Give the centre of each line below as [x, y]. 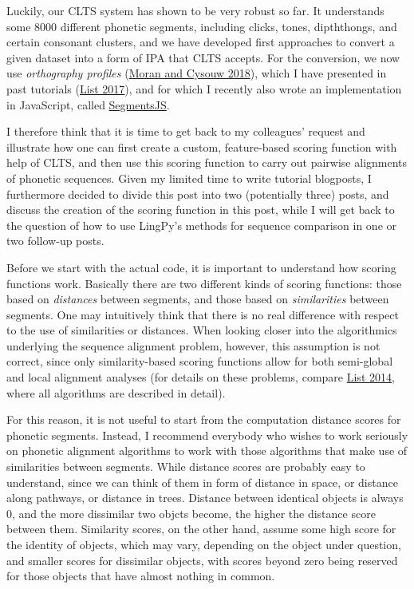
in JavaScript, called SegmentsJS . [88, 104]
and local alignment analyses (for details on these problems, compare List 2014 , [201, 377]
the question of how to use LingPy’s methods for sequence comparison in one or [202, 225]
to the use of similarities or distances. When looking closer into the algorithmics [202, 330]
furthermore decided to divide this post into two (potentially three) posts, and [198, 194]
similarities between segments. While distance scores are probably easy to [186, 466]
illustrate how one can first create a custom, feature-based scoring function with [202, 146]
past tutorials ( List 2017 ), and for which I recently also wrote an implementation [204, 88]
